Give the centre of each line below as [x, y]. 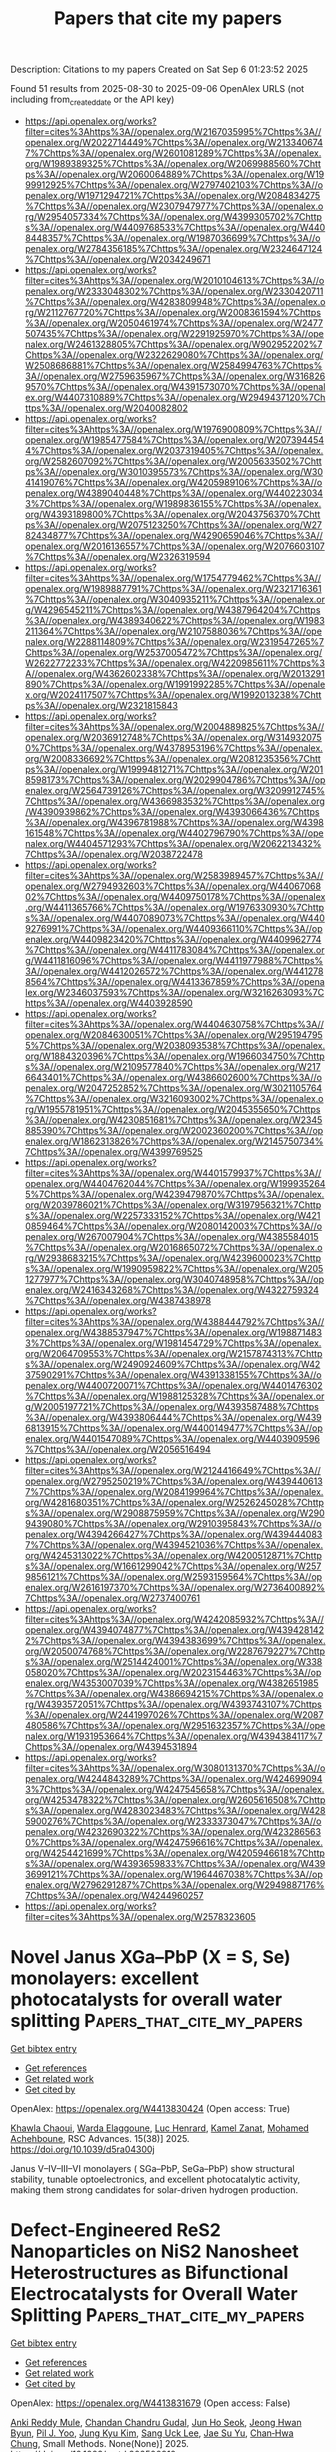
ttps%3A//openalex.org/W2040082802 [106, 408]
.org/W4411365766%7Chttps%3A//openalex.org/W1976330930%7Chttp [174, 907]
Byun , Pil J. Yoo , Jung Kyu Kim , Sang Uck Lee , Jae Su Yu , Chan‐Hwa [152, 2433]
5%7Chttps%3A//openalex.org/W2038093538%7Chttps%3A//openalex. [175, 1045]
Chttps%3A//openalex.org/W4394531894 [111, 1746]
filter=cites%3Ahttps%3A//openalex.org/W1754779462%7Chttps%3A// [173, 578]
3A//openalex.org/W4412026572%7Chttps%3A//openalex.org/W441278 [174, 971]
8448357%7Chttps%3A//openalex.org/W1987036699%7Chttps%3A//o [172, 238]
